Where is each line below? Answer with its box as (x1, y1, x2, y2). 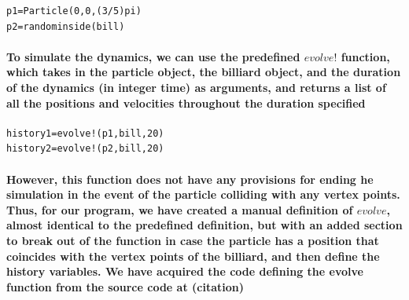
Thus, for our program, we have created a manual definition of (6, 201, 353, 218)
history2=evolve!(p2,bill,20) (6, 143, 164, 155)
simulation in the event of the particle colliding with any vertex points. (6, 186, 400, 203)
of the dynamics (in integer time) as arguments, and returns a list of (6, 79, 386, 95)
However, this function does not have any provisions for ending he (6, 170, 374, 187)
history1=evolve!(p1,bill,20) (6, 127, 164, 139)
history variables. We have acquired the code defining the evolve (6, 263, 363, 280)
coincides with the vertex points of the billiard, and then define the (6, 247, 380, 264)
